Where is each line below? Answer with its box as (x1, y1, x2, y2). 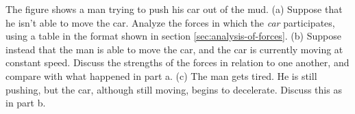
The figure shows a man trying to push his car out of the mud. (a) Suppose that (5, 2, 343, 16)
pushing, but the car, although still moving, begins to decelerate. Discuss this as (5, 82, 342, 96)
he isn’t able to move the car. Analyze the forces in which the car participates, (5, 15, 335, 29)
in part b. (5, 96, 46, 110)
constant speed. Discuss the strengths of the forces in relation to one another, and (5, 55, 350, 70)
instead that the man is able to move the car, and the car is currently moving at (5, 42, 343, 56)
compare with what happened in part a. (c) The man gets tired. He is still (5, 68, 317, 83)
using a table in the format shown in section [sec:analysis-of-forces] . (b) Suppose (5, 29, 341, 43)
